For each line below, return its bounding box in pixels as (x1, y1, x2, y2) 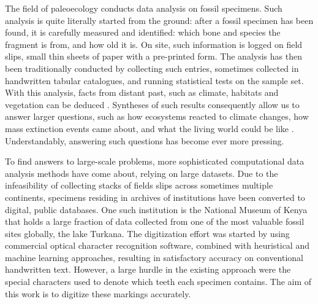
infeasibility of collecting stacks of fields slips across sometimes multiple (5, 179, 273, 192)
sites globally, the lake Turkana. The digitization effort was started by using (5, 227, 290, 240)
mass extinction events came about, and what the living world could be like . (5, 122, 294, 134)
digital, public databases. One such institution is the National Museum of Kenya (5, 203, 308, 216)
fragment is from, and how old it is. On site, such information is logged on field (5, 37, 303, 50)
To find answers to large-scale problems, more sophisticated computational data (5, 155, 305, 168)
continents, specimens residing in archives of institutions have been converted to (5, 190, 305, 203)
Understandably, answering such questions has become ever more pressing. (5, 134, 284, 147)
